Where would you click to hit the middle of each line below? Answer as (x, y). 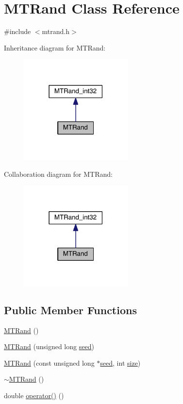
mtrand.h (56, 31)
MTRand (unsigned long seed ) (49, 346)
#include (17, 31)
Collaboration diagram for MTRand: (58, 174)
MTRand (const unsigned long (49, 362)
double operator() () (34, 396)
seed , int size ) (120, 362)
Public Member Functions (70, 310)
